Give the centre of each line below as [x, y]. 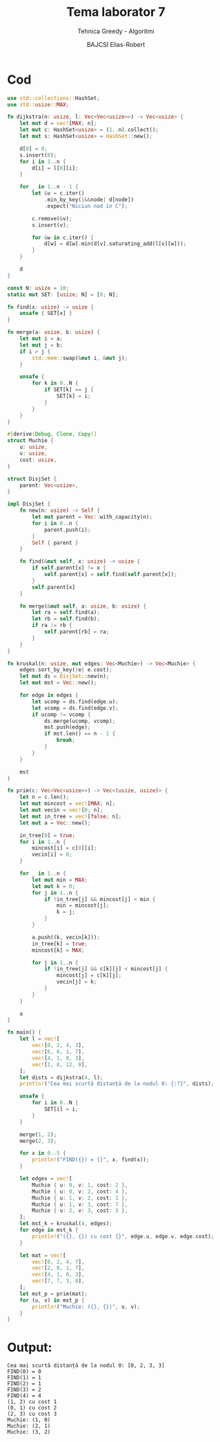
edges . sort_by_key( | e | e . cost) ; [66, 670]
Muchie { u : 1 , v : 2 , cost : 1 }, [80, 1198]
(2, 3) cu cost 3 [32, 1414]
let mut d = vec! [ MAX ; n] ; [58, 124]
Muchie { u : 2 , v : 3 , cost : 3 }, [80, 1211]
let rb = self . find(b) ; [66, 619]
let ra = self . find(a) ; [66, 613]
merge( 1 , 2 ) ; [38, 1134]
